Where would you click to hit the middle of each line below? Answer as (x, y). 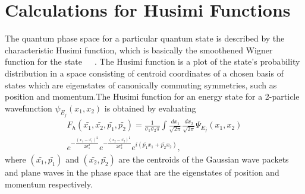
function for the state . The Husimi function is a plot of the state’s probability (152, 61)
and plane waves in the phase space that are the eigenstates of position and (142, 172)
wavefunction (29, 108)
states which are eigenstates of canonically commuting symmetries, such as (141, 85)
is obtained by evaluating (150, 108)
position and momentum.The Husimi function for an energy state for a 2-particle (152, 96)
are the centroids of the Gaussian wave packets (204, 159)
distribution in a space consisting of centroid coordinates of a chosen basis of (144, 73)
